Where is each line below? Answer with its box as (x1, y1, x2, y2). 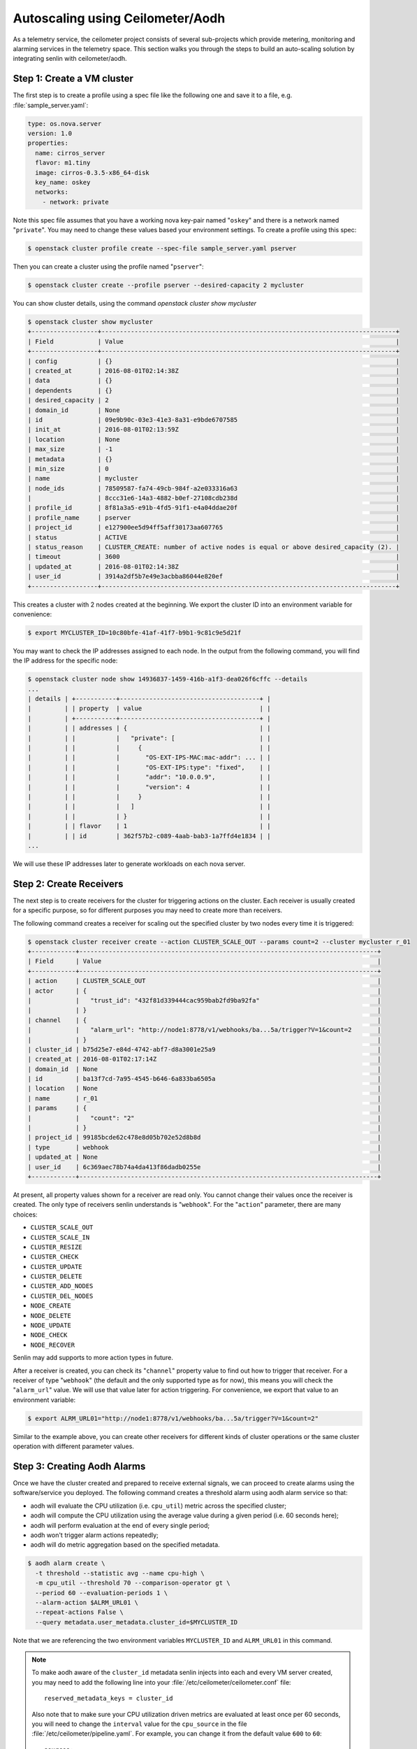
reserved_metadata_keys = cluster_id (44, 1694, 174, 1703)
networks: (35, 188, 69, 196)
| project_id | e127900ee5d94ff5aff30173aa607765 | (27, 523, 400, 532)
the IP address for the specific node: (13, 656, 118, 665)
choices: (13, 1210, 38, 1219)
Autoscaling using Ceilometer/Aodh (13, 10, 226, 26)
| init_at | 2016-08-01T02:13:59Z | (27, 425, 400, 434)
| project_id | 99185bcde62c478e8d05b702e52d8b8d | (27, 1133, 381, 1142)
